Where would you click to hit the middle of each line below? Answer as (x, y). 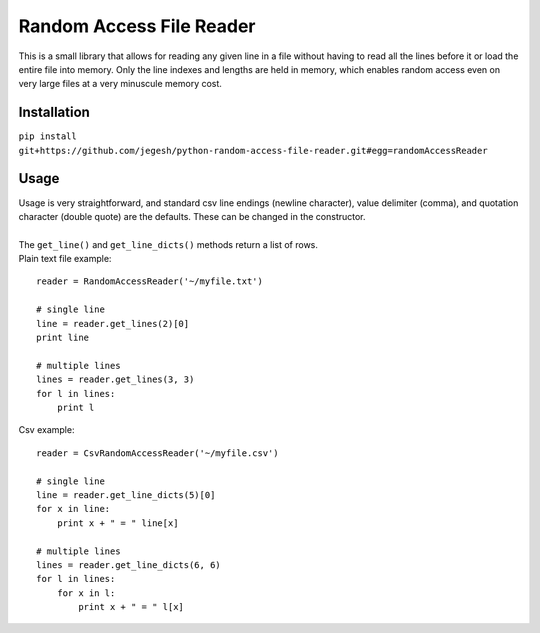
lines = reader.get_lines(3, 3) (115, 379)
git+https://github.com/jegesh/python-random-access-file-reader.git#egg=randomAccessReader (253, 150)
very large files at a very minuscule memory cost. (120, 84)
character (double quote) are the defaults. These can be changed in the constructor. (192, 216)
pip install (47, 136)
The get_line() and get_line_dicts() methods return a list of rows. (168, 244)
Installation (54, 112)
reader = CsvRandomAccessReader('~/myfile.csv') (157, 453)
